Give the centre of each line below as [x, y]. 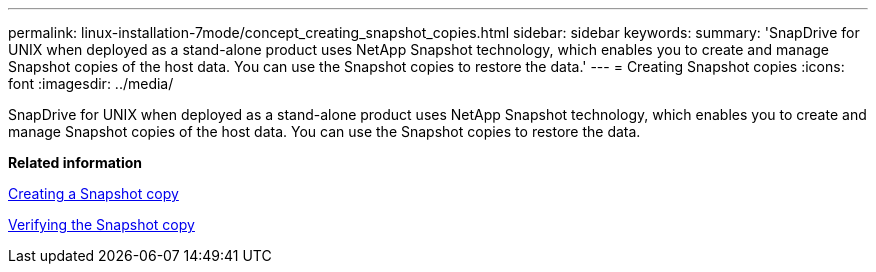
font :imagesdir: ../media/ [91, 83]
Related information [75, 162]
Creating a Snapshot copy [93, 193]
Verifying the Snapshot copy [101, 224]
